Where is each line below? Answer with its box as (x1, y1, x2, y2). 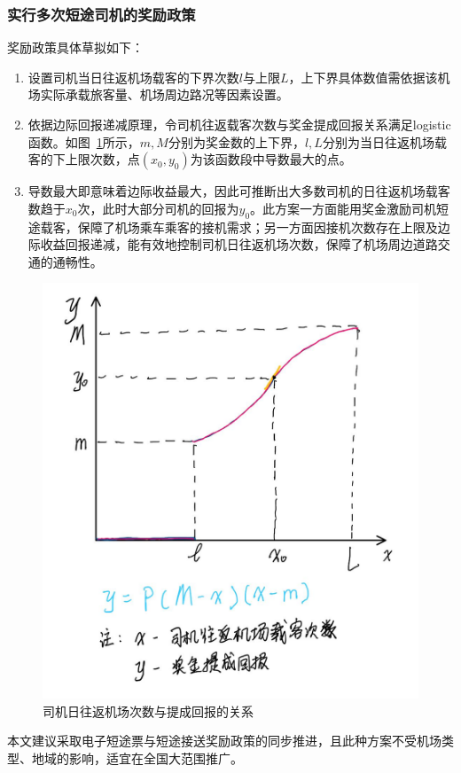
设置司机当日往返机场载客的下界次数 (27, 67, 239, 86)
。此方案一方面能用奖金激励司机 (250, 199, 437, 217)
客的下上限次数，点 (27, 150, 140, 168)
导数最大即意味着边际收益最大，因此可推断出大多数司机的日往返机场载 (27, 182, 438, 200)
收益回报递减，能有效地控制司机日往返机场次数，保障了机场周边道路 (40, 235, 438, 254)
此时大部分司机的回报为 (102, 199, 239, 217)
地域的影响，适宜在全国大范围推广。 (31, 749, 243, 767)
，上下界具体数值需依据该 (288, 67, 438, 86)
